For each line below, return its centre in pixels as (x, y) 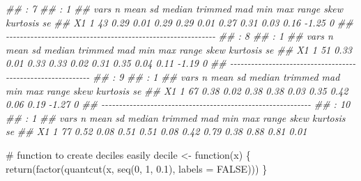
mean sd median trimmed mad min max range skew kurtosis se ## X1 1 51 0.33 (179, 49)
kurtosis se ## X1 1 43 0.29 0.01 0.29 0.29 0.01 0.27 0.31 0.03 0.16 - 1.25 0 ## (179, 22)
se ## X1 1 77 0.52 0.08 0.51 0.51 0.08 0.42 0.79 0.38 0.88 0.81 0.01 (156, 131)
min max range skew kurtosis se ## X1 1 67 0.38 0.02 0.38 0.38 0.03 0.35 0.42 (177, 90)
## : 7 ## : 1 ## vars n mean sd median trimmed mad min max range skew (175, 8)
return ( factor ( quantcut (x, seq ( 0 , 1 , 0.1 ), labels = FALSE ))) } (137, 168)
